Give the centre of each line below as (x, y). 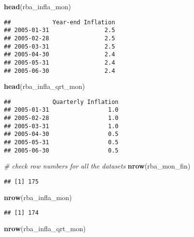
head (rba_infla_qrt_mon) (45, 86)
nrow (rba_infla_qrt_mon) (45, 228)
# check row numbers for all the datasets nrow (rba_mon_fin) (97, 166)
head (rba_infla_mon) (38, 6)
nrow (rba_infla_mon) (38, 197)
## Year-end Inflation (60, 22)
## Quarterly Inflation (61, 102)
